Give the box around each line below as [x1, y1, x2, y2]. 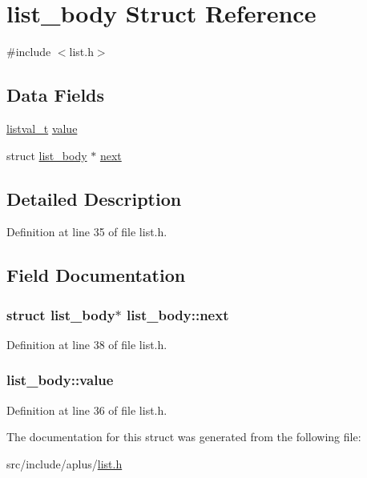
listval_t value [6, 119, 78, 136]
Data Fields [6, 82, 105, 107]
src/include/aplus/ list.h [6, 455, 123, 472]
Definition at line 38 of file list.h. [6, 335, 167, 352]
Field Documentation [6, 263, 186, 287]
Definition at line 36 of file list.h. [6, 401, 167, 418]
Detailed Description [6, 186, 182, 211]
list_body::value [6, 370, 114, 390]
